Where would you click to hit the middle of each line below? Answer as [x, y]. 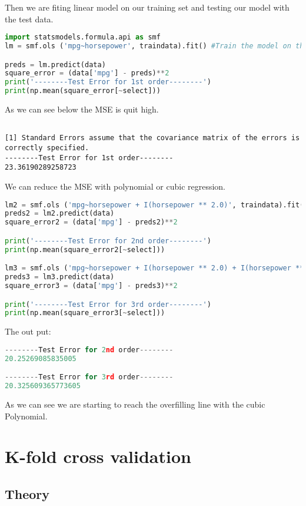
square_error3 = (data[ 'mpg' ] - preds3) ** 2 [91, 286]
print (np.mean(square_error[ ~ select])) [83, 91]
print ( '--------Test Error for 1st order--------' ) [108, 82]
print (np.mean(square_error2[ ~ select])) [85, 249]
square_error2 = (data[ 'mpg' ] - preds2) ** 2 [91, 222]
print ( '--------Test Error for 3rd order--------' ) [108, 304]
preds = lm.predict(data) [55, 65]
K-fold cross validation [98, 456]
